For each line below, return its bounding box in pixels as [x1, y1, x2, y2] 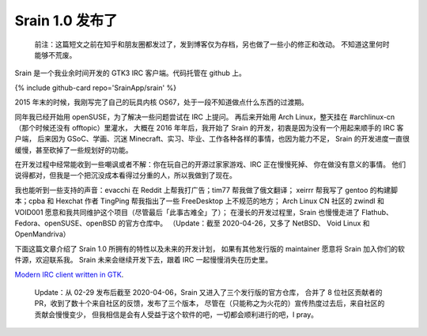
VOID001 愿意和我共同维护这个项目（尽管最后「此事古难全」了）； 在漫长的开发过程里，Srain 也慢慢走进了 [14, 207, 360, 217]
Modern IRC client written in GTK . [14, 270, 124, 279]
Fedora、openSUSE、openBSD [14, 218, 117, 228]
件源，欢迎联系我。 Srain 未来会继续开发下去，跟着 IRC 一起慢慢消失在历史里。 [14, 255, 273, 265]
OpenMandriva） [14, 229, 70, 239]
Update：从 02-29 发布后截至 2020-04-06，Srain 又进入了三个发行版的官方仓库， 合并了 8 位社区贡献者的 [34, 287, 383, 296]
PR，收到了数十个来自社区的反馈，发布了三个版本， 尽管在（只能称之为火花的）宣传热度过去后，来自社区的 [34, 299, 385, 308]
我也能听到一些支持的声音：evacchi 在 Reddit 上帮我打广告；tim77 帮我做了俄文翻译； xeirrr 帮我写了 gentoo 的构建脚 [14, 185, 399, 194]
